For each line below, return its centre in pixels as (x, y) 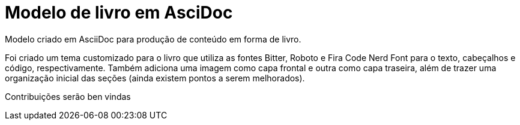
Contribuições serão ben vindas (68, 96)
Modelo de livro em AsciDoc (119, 13)
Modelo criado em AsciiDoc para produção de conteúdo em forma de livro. (153, 39)
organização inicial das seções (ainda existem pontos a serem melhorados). (155, 78)
